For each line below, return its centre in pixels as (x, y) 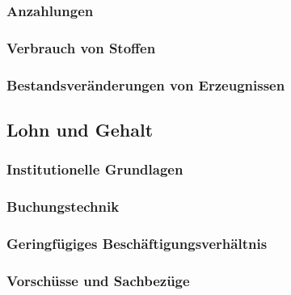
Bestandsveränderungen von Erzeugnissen (146, 84)
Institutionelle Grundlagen (95, 169)
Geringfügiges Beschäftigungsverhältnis (137, 243)
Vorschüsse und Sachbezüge (98, 280)
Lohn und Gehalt (80, 129)
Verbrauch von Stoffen (81, 47)
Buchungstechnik (63, 206)
